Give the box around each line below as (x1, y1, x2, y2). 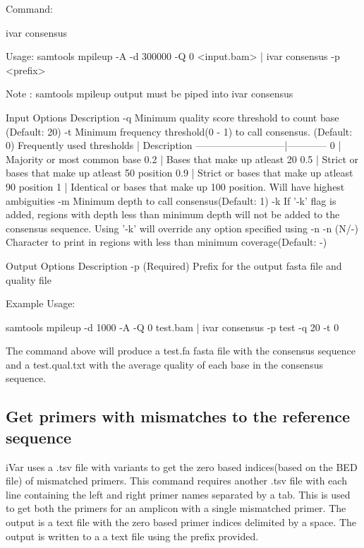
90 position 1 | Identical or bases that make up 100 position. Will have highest (6, 179, 345, 193)
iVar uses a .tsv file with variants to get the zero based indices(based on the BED (6, 459, 358, 474)
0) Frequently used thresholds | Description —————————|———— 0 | (6, 138, 341, 153)
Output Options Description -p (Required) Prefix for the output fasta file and (6, 258, 342, 273)
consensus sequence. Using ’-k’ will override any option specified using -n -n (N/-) (6, 220, 358, 235)
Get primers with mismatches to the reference (6, 405, 351, 427)
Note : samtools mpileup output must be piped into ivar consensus (6, 86, 293, 101)
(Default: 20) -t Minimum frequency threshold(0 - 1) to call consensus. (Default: (6, 124, 353, 138)
